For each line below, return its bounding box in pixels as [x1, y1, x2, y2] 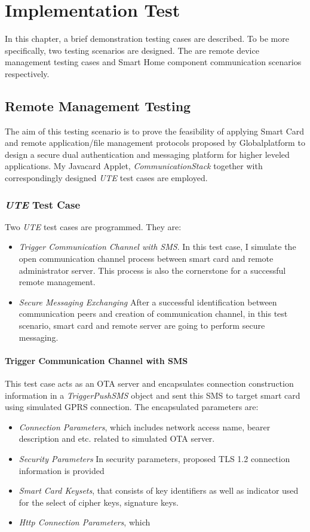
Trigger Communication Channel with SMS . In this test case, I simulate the [19, 240, 296, 253]
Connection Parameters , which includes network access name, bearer [19, 420, 271, 433]
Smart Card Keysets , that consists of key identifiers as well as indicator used [19, 484, 299, 497]
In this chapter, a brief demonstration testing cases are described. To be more [5, 32, 289, 45]
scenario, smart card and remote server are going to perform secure [19, 319, 265, 332]
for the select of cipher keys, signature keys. [19, 496, 179, 508]
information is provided [19, 464, 105, 476]
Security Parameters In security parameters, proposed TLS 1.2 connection [19, 452, 290, 464]
